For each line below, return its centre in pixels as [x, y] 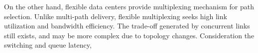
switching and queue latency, [48, 45]
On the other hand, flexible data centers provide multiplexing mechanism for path [129, 6]
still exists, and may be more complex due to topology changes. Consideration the [129, 35]
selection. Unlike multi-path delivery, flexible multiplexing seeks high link [116, 16]
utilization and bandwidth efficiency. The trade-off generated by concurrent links [127, 26]
